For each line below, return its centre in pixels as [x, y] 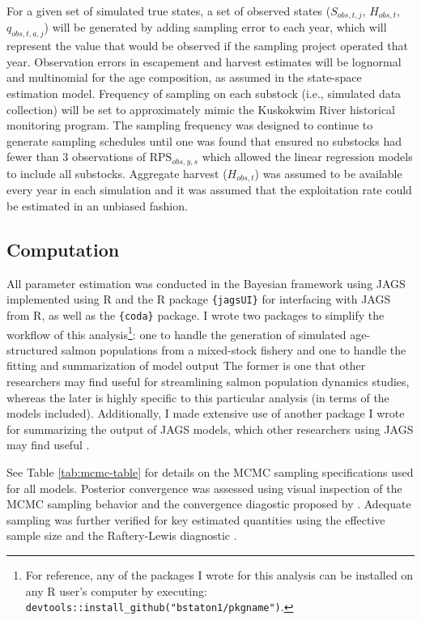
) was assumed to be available [328, 173]
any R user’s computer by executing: [116, 590]
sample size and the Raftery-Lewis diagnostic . [122, 535]
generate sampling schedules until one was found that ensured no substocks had [204, 140]
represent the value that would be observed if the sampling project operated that [207, 46]
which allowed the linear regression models [307, 157]
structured [32, 349]
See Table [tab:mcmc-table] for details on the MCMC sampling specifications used [210, 472]
